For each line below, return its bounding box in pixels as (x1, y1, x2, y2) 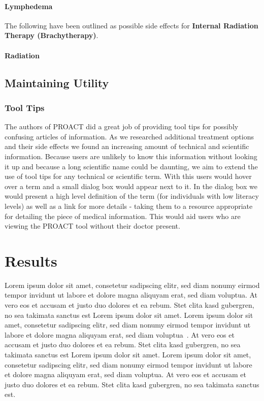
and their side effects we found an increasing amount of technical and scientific (5, 141, 249, 152)
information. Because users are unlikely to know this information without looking (5, 151, 257, 161)
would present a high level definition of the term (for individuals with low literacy (5, 191, 259, 201)
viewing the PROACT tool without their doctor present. (5, 221, 180, 231)
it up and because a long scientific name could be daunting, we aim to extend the (5, 161, 258, 171)
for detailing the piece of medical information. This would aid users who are (5, 210, 241, 221)
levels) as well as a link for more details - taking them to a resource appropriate (5, 200, 253, 211)
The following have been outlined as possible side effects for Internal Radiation (5, 20, 258, 30)
